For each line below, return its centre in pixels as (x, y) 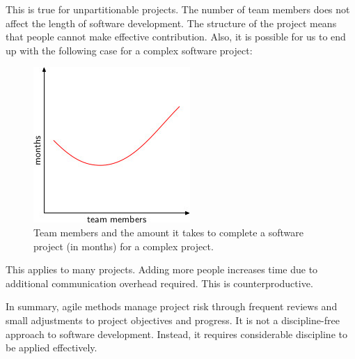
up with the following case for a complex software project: (129, 50)
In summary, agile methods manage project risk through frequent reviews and (172, 306)
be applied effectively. (52, 347)
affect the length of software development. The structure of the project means (171, 23)
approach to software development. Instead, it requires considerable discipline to (176, 334)
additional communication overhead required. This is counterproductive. (159, 283)
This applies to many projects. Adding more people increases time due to (162, 269)
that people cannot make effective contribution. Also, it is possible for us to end (176, 37)
